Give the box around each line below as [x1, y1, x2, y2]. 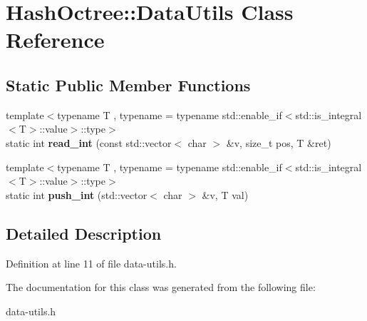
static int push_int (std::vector [6, 187, 148, 202]
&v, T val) [202, 187, 249, 202]
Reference [6, 25, 105, 54]
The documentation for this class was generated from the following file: [6, 280, 316, 295]
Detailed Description [6, 222, 162, 244]
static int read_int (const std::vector [6, 135, 172, 150]
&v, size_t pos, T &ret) [226, 135, 331, 150]
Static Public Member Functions [6, 73, 251, 96]
